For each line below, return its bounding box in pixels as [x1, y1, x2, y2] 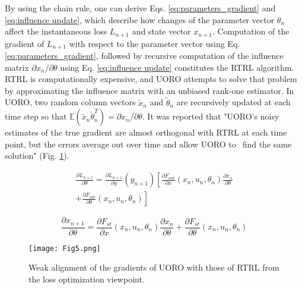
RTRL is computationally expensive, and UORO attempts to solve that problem [5, 73, 297, 85]
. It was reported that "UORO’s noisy [142, 110, 279, 122]
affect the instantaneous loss [5, 25, 107, 37]
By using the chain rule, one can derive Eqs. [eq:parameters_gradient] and [5, 2, 276, 14]
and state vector [132, 25, 191, 37]
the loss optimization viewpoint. [28, 272, 145, 285]
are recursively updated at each [176, 96, 291, 108]
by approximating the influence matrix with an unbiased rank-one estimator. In [5, 84, 294, 96]
